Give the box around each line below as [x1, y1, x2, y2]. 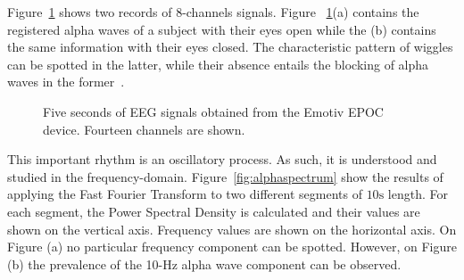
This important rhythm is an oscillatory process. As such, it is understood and [7, 150, 437, 169]
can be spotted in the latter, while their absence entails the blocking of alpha [7, 54, 429, 73]
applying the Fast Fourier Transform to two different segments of [7, 185, 362, 203]
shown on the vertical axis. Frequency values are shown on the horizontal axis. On [7, 219, 457, 238]
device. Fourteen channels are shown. [43, 119, 245, 138]
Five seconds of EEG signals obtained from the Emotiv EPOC [43, 102, 384, 120]
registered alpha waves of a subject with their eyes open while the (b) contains [7, 20, 436, 38]
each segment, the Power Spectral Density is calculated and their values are [7, 202, 420, 220]
